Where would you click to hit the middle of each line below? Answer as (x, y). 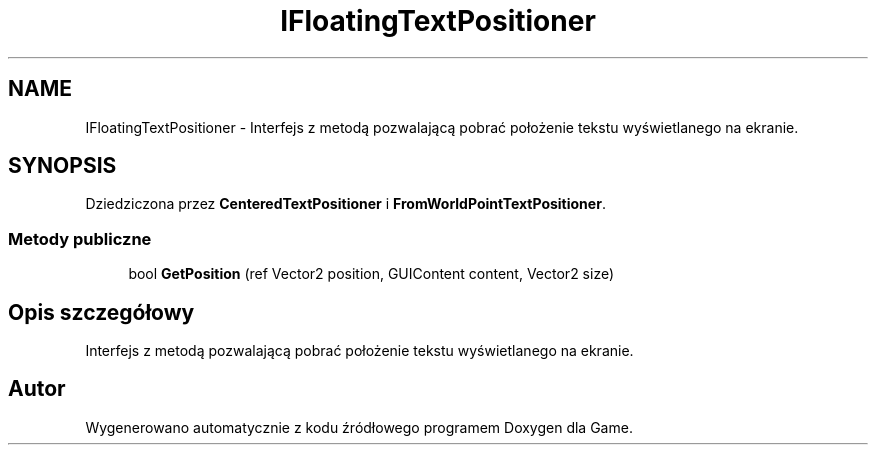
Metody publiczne (80, 238)
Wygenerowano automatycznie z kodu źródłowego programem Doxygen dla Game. (359, 427)
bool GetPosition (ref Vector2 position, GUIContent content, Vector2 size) (371, 274)
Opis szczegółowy (101, 312)
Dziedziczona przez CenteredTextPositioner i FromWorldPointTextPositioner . (345, 204)
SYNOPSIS (62, 166)
